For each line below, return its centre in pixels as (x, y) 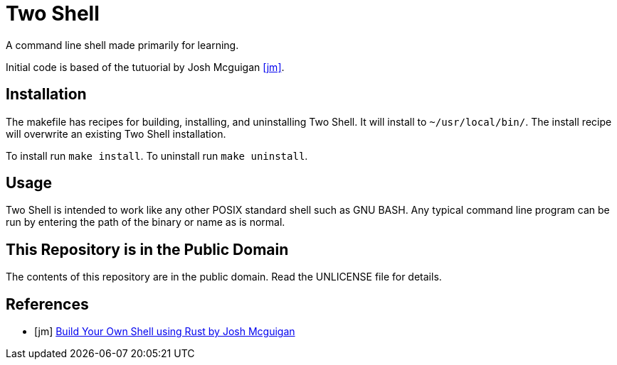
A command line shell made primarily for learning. (122, 45)
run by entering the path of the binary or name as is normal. (146, 222)
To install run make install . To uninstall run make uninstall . (157, 156)
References (47, 304)
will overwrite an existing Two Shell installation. (116, 134)
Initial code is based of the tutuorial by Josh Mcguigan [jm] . (145, 67)
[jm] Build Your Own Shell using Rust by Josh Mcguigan (165, 332)
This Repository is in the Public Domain (147, 249)
